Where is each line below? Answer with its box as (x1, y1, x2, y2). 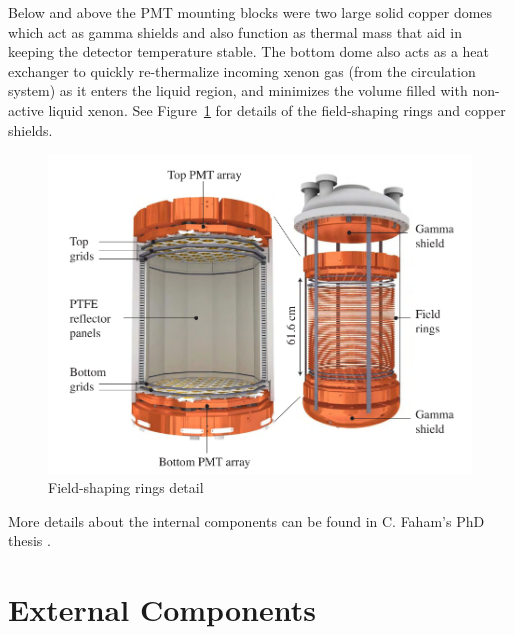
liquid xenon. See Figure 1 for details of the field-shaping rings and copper (48, 99, 506, 120)
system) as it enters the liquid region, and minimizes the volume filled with (8, 80, 468, 101)
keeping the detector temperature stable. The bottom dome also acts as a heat (8, 41, 490, 62)
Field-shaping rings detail (48, 477, 204, 498)
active (8, 99, 44, 120)
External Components (8, 589, 316, 630)
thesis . (8, 530, 51, 551)
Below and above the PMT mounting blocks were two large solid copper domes (8, 2, 493, 22)
